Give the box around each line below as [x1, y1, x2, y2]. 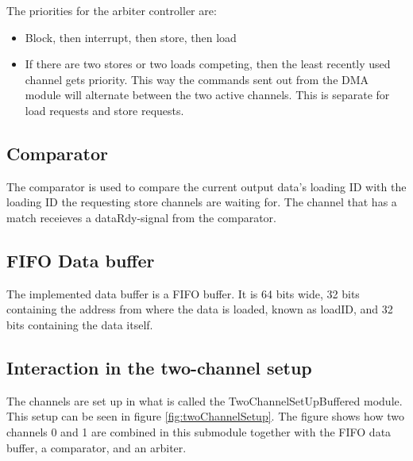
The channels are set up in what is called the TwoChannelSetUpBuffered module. [6, 392, 403, 409]
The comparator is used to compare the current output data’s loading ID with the [6, 178, 407, 194]
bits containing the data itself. [6, 316, 153, 332]
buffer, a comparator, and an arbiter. [6, 439, 187, 455]
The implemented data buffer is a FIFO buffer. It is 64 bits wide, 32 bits [6, 285, 360, 302]
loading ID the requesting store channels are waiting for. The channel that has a [6, 194, 397, 210]
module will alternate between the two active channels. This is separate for [25, 86, 390, 103]
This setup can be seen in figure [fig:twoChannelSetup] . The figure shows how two [6, 408, 404, 425]
